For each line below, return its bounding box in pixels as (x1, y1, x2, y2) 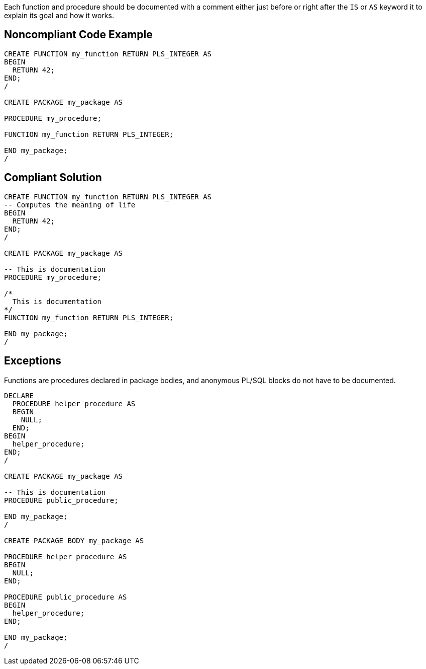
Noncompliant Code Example (4, 28, 153, 41)
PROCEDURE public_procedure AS (4, 592, 127, 601)
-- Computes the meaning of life (4, 200, 136, 209)
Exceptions (4, 354, 61, 367)
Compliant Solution (4, 171, 102, 184)
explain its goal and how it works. (4, 11, 114, 20)
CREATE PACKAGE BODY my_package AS (4, 536, 144, 545)
